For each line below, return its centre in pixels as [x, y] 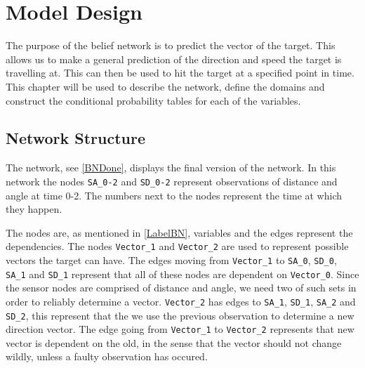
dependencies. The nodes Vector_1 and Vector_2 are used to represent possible [177, 246]
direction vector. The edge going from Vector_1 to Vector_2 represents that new [180, 329]
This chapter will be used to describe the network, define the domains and [165, 86]
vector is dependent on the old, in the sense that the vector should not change [174, 342]
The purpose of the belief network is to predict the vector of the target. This [171, 45]
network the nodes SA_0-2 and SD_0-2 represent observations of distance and [172, 181]
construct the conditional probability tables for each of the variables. [153, 100]
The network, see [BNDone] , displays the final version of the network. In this [171, 167]
